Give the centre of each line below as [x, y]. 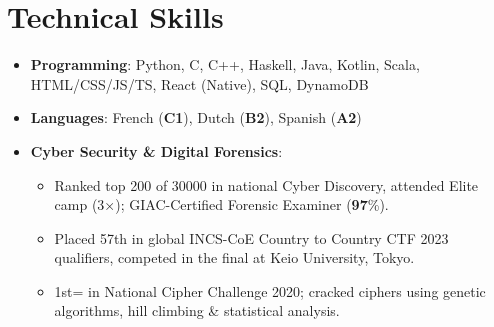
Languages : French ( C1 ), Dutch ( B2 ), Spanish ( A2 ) [196, 117]
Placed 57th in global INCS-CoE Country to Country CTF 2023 [251, 237]
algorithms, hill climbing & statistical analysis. [197, 310]
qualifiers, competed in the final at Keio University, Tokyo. [234, 257]
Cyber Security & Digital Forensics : [156, 150]
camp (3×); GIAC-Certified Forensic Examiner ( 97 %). [221, 204]
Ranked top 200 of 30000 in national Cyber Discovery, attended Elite [266, 184]
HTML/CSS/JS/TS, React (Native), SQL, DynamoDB [199, 83]
